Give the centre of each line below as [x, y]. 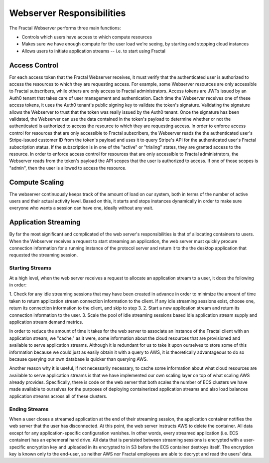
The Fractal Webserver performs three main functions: [65, 28]
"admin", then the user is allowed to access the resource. [68, 168]
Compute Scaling [37, 182]
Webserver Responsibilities [67, 13]
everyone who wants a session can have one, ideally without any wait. [81, 208]
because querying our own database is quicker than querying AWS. [78, 359]
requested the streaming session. [44, 255]
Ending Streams [29, 409]
